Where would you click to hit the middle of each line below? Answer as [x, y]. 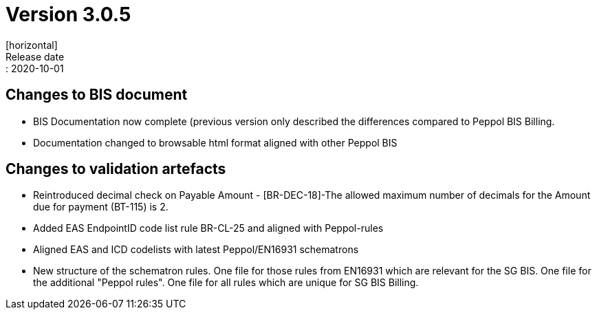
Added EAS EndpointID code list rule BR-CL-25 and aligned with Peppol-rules [208, 228]
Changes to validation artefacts [116, 169]
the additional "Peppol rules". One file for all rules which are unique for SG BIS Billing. [226, 283]
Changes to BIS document [97, 95]
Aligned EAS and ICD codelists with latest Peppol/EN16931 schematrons [196, 250]
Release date [35, 56]
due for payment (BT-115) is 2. [101, 207]
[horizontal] [32, 45]
